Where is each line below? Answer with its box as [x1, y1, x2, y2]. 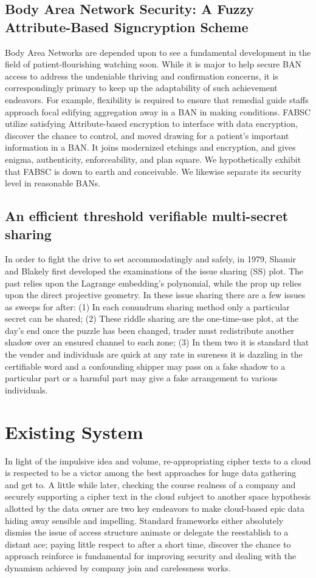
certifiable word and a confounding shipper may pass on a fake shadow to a [5, 359, 286, 372]
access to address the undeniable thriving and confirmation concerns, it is [5, 69, 278, 82]
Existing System [5, 419, 143, 444]
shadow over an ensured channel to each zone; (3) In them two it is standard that [5, 336, 309, 348]
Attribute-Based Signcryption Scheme [5, 17, 249, 36]
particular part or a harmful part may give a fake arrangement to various [5, 372, 278, 384]
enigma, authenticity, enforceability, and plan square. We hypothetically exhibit [5, 152, 301, 165]
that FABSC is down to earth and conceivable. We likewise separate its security [5, 165, 302, 177]
